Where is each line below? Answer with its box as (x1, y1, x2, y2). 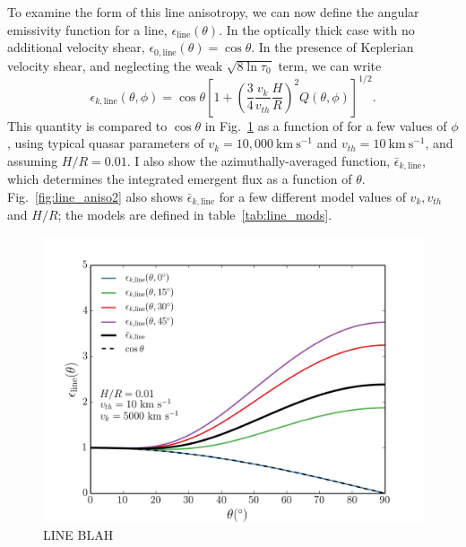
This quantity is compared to (7, 116, 168, 135)
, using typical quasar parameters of (7, 134, 204, 152)
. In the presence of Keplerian (251, 38, 414, 56)
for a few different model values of (219, 187, 406, 205)
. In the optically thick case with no (219, 20, 415, 39)
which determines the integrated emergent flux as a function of (7, 169, 352, 188)
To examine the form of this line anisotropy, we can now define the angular (7, 3, 419, 21)
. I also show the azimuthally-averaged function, (126, 151, 391, 169)
